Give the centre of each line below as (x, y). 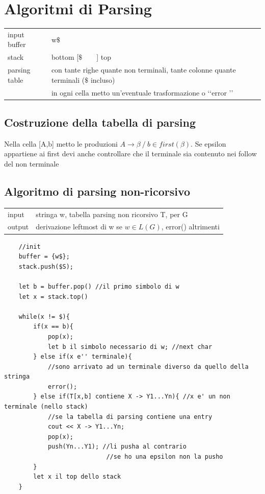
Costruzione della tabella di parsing (100, 122)
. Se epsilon (208, 143)
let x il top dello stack (77, 477)
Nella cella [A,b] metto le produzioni (61, 143)
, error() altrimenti (190, 227)
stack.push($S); (46, 266)
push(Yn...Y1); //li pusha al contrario (117, 447)
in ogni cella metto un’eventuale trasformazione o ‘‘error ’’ (142, 92)
